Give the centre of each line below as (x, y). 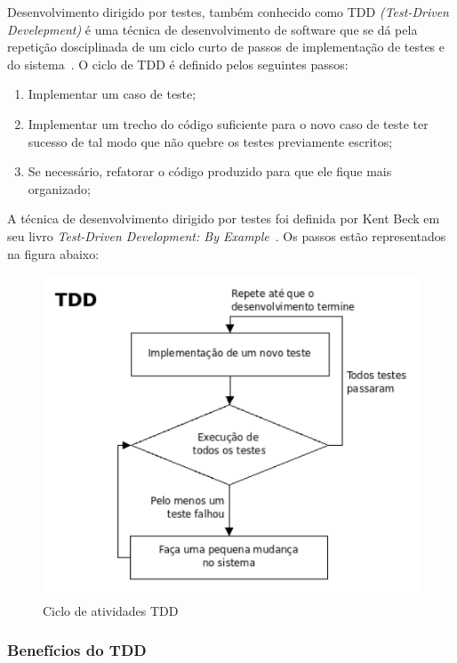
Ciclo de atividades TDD (111, 610)
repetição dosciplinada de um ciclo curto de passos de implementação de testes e (226, 47)
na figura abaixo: (53, 253)
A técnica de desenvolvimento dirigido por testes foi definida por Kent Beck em (224, 218)
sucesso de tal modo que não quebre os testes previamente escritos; (210, 141)
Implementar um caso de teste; (112, 94)
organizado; (59, 188)
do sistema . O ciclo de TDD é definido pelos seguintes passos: (178, 64)
